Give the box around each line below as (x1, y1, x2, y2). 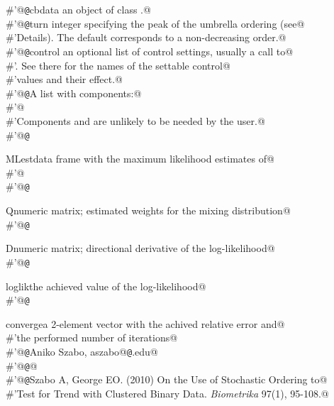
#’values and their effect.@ (6, 72, 123, 87)
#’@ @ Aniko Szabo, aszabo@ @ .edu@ (6, 344, 158, 359)
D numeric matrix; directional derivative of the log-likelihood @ (6, 241, 275, 256)
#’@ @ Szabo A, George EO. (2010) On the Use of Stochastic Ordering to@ (6, 372, 328, 387)
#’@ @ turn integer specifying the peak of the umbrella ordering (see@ (6, 16, 305, 31)
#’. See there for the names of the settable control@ (6, 57, 230, 72)
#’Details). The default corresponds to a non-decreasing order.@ (6, 30, 286, 45)
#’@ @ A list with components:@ (6, 85, 142, 100)
